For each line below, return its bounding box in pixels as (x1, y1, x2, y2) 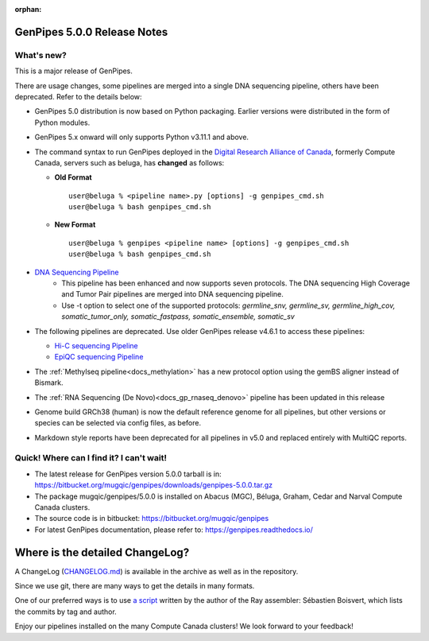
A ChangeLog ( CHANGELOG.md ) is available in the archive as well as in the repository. (14, 566, 299, 576)
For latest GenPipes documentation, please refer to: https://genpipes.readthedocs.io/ (34, 525, 314, 534)
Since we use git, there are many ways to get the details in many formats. (14, 581, 255, 591)
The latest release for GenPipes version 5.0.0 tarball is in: (34, 469, 222, 479)
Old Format (54, 173, 92, 182)
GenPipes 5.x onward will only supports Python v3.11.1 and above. (34, 132, 249, 142)
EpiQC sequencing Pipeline (54, 352, 144, 362)
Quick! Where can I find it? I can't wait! (14, 453, 167, 464)
